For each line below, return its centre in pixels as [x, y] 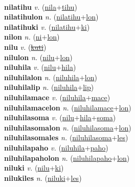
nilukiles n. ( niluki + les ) [43, 177]
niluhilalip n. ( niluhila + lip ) [49, 87]
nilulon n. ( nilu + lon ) [38, 57]
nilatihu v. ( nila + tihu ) [41, 6]
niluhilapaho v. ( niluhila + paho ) [56, 147]
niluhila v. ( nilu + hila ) [40, 67]
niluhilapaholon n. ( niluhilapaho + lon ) [67, 157]
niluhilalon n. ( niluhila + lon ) [51, 77]
